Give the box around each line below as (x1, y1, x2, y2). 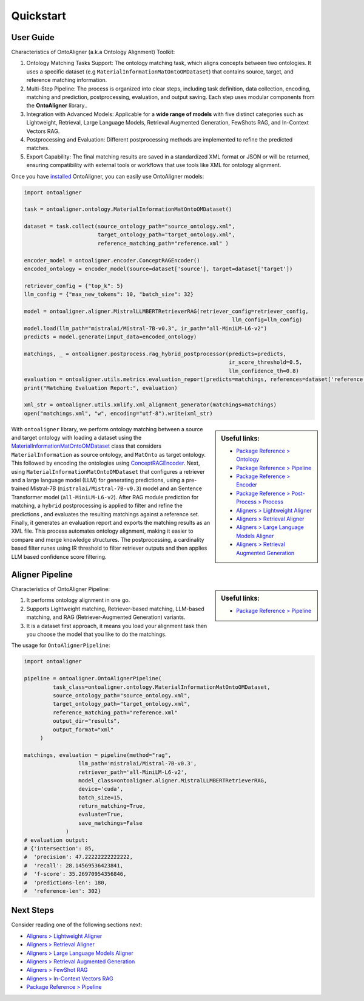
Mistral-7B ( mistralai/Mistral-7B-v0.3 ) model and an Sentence (30, 485, 203, 492)
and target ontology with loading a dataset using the (11, 434, 142, 442)
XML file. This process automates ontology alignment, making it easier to (11, 527, 194, 535)
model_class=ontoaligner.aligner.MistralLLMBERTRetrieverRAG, (78, 777, 268, 784)
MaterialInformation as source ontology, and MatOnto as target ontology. (11, 451, 206, 458)
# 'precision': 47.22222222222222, (24, 853, 133, 861)
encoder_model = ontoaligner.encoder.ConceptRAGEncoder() (24, 257, 200, 264)
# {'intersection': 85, (24, 845, 95, 852)
